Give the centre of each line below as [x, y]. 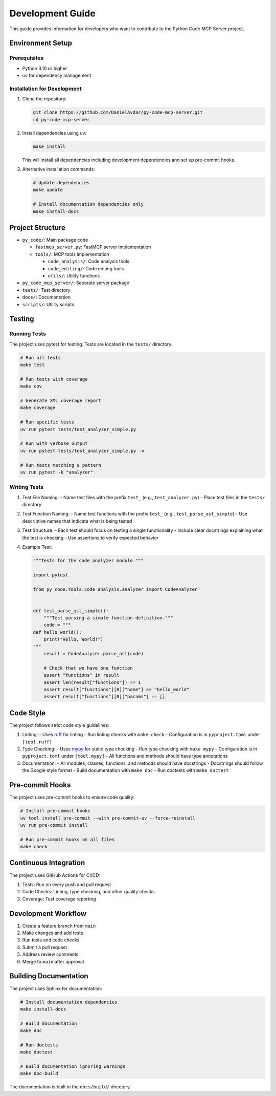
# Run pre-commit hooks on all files [67, 839]
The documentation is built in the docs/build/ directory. [70, 1087]
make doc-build [39, 1073]
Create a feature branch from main [59, 926]
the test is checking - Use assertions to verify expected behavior [90, 538]
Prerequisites [26, 58]
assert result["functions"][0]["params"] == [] [105, 697]
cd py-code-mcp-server [61, 120]
